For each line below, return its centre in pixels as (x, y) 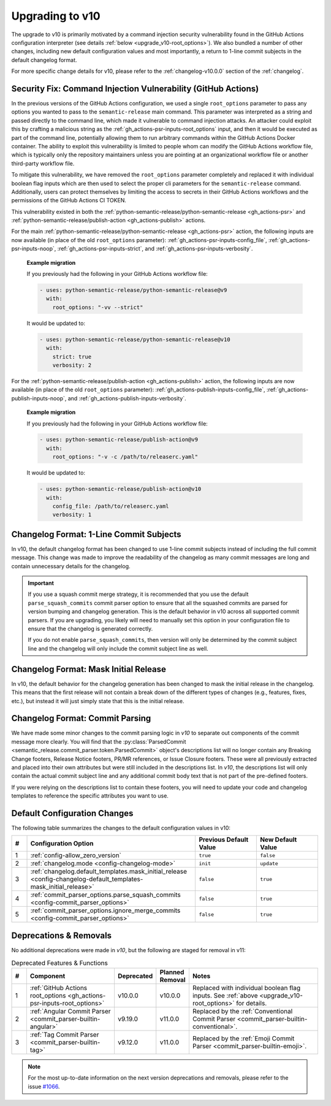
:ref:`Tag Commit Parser (64, 1034)
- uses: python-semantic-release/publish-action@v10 (120, 489)
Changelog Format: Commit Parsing (81, 718)
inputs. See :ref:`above (225, 995)
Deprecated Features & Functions (60, 963)
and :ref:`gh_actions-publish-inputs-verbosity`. (127, 398)
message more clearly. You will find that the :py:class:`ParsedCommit (99, 741)
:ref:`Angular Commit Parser (70, 1011)
